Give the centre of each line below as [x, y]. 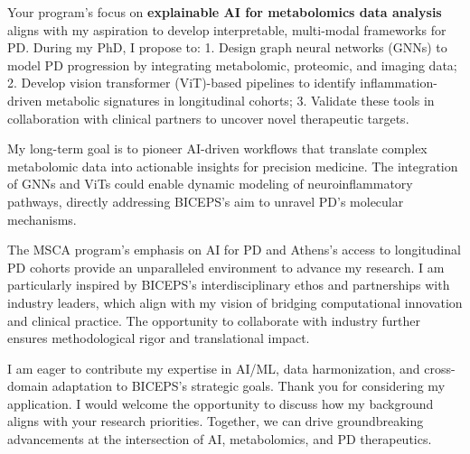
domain [28, 386]
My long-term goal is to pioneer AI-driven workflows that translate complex [217, 148]
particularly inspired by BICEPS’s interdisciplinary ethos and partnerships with [229, 285]
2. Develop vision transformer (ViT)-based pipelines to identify [182, 83]
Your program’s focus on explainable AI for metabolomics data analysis [225, 12]
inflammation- [399, 83]
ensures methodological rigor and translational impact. [159, 338]
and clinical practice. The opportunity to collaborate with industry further [214, 320]
